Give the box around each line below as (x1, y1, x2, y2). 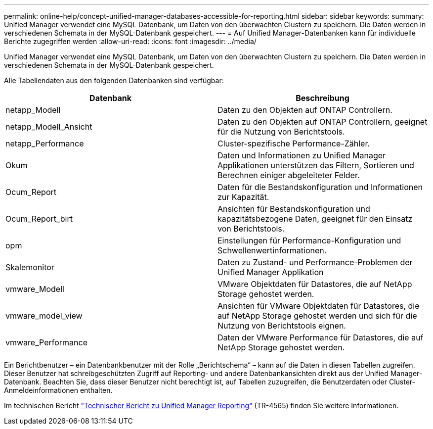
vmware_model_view (5, 311, 83, 321)
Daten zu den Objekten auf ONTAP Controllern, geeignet (217, 117, 428, 127)
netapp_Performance (5, 139, 84, 148)
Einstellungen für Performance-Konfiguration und (217, 236, 401, 245)
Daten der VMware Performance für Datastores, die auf (217, 333, 424, 342)
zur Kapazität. (217, 192, 269, 202)
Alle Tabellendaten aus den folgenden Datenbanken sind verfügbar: (4, 76, 224, 85)
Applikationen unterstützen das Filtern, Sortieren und (217, 160, 414, 170)
